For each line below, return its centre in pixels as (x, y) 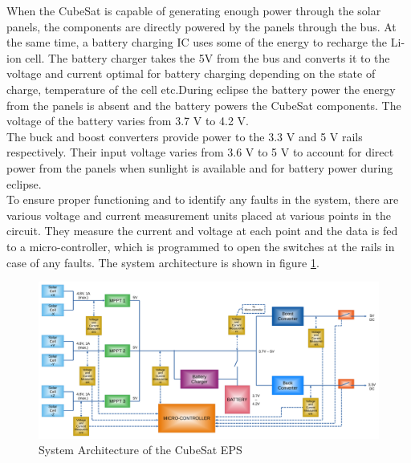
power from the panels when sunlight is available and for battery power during (200, 167)
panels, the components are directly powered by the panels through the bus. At (201, 26)
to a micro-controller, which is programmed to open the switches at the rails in (201, 246)
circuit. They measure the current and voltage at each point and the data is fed (202, 231)
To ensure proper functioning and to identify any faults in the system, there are (203, 199)
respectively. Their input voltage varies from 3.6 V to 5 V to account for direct (200, 152)
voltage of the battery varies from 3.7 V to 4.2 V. (128, 121)
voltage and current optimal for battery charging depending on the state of (191, 73)
